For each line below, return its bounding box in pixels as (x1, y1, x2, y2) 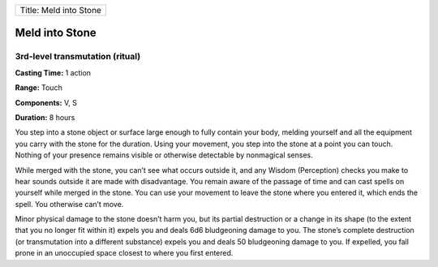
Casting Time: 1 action (15, 67, 92, 77)
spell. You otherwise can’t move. (15, 199, 124, 209)
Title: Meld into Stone (19, 5, 101, 15)
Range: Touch (15, 83, 62, 93)
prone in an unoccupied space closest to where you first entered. (15, 248, 234, 258)
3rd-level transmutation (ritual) (15, 51, 141, 62)
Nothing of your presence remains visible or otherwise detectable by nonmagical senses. (15, 150, 314, 160)
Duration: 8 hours (15, 112, 75, 122)
